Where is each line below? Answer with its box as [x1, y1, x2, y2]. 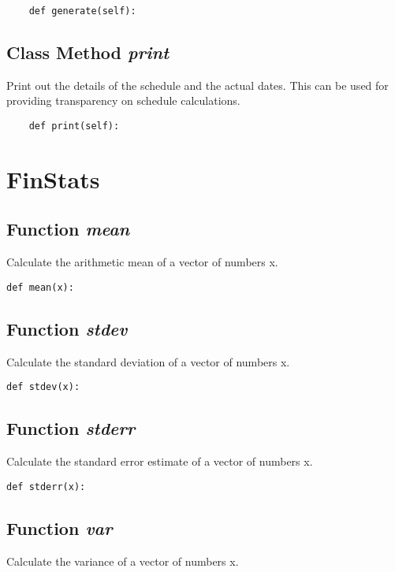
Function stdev [6, 316, 128, 340]
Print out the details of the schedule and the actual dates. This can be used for [6, 76, 389, 93]
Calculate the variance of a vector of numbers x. [6, 552, 239, 569]
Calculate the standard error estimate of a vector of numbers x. [6, 453, 313, 470]
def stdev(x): [6, 381, 80, 393]
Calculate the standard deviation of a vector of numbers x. [6, 353, 290, 370]
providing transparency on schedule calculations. [6, 92, 240, 109]
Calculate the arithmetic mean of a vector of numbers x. [6, 254, 278, 270]
